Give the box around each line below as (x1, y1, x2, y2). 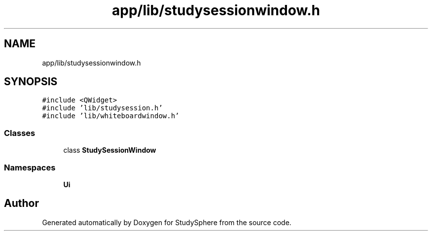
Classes (4, 128, 36, 138)
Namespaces (4, 162, 56, 172)
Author (4, 197, 39, 210)
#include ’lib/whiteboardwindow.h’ (42, 112, 180, 120)
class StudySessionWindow (63, 146, 156, 155)
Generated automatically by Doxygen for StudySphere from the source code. (42, 218, 291, 227)
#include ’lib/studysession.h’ (42, 104, 163, 112)
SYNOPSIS (4, 75, 58, 88)
